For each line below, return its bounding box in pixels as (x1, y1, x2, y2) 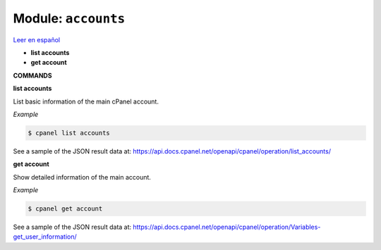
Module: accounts (13, 11, 126, 26)
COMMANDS (13, 71, 52, 80)
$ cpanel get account (28, 205, 103, 213)
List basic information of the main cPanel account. (13, 97, 159, 106)
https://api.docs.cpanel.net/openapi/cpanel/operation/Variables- (133, 223, 321, 231)
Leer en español (13, 35, 60, 44)
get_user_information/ (13, 232, 77, 241)
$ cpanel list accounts (28, 129, 111, 137)
